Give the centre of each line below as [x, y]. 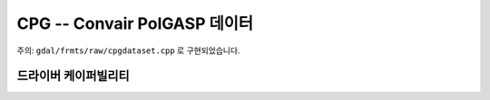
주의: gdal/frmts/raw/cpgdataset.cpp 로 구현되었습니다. [128, 50]
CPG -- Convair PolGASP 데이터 [135, 23]
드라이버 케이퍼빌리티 [73, 76]
